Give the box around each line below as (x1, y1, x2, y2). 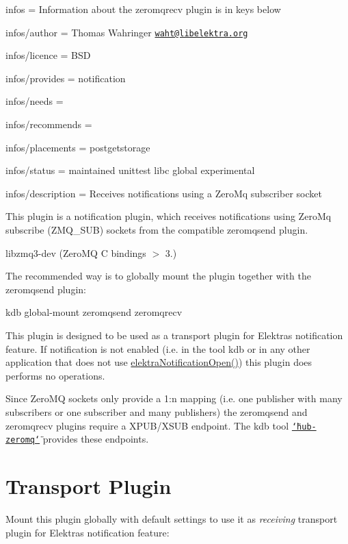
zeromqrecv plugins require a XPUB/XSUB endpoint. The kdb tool (5, 418, 289, 432)
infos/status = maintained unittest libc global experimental (5, 163, 255, 177)
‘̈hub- (291, 421, 317, 432)
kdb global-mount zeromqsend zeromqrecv (5, 305, 183, 319)
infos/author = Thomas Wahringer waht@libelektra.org (5, 25, 248, 39)
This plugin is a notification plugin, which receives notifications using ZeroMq (5, 209, 332, 223)
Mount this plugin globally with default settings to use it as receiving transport (5, 511, 338, 526)
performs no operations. (5, 368, 105, 382)
